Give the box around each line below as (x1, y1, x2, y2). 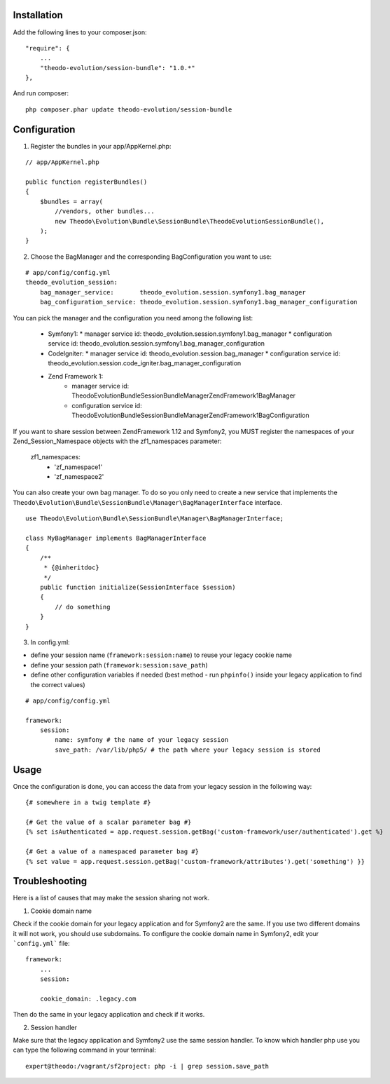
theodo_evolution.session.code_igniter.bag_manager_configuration (48, 359, 242, 367)
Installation (13, 9, 63, 21)
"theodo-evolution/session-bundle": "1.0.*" (39, 64, 195, 72)
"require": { (25, 44, 70, 52)
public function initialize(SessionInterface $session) (39, 583, 236, 591)
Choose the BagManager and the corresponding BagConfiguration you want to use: (30, 252, 272, 261)
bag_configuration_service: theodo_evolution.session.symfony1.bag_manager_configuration (39, 298, 358, 306)
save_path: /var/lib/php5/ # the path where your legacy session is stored (55, 745, 321, 754)
